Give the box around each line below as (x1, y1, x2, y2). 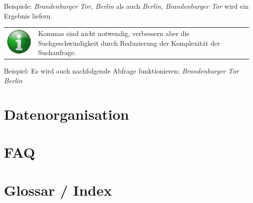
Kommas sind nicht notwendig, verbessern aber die (38, 28, 190, 38)
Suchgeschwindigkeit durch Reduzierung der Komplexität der (38, 37, 220, 48)
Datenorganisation (4, 104, 129, 124)
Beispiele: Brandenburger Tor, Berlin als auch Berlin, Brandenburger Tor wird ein (4, 1, 249, 11)
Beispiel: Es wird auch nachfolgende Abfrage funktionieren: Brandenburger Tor (4, 66, 239, 76)
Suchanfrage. (38, 47, 76, 57)
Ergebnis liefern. (4, 10, 53, 20)
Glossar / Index (4, 180, 112, 200)
